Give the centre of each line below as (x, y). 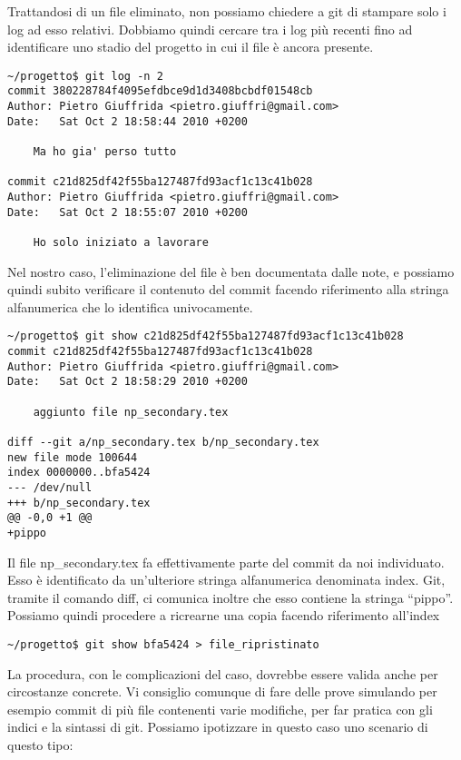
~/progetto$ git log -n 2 (85, 76)
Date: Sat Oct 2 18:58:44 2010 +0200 (128, 121)
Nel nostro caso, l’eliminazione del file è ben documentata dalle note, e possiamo (231, 271)
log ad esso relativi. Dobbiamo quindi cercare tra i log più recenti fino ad (210, 29)
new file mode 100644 (73, 457)
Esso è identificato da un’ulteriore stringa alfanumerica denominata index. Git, (226, 580)
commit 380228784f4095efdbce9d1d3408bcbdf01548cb (160, 91)
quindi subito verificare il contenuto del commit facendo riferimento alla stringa (228, 289)
